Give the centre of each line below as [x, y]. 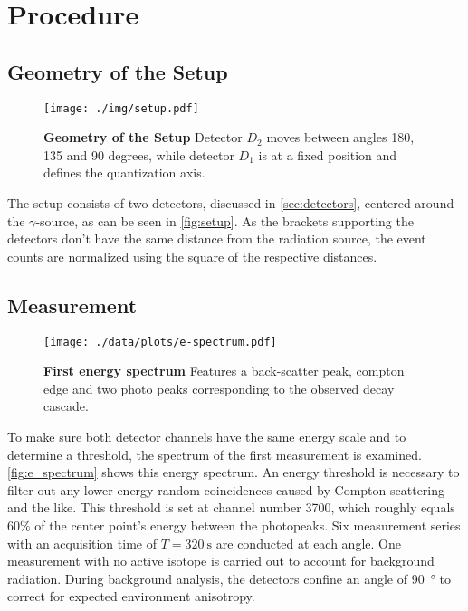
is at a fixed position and [328, 154]
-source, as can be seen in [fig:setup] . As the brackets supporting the [224, 220]
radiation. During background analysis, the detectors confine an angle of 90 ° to [229, 578]
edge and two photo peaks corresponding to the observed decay [219, 388]
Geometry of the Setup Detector [143, 137]
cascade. [66, 406]
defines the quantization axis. [124, 172]
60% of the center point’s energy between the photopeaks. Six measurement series [234, 525]
